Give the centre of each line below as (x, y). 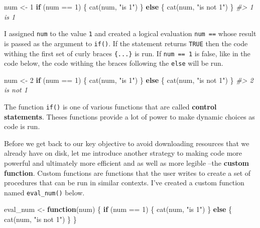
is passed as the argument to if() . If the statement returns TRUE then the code (126, 43)
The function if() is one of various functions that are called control (110, 106)
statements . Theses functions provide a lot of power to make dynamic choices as (129, 116)
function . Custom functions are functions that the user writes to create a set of (127, 173)
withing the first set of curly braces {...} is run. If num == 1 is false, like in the (127, 53)
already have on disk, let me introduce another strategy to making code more (123, 153)
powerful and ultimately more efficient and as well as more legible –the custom (126, 163)
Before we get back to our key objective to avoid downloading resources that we (127, 143)
